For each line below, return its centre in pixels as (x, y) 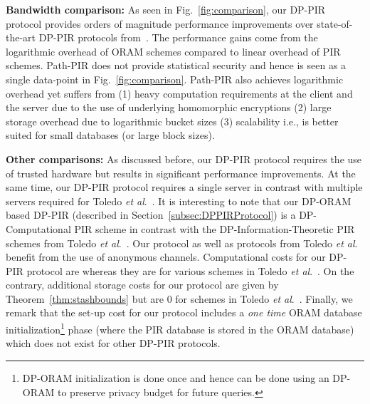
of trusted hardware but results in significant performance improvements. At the (181, 173)
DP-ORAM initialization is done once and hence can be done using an (176, 377)
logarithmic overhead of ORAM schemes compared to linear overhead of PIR (173, 51)
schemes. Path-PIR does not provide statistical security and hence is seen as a (176, 65)
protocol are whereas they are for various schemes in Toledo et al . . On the (190, 270)
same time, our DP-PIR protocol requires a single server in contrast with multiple (184, 187)
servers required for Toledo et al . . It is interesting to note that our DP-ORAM (179, 201)
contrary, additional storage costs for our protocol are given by (142, 285)
